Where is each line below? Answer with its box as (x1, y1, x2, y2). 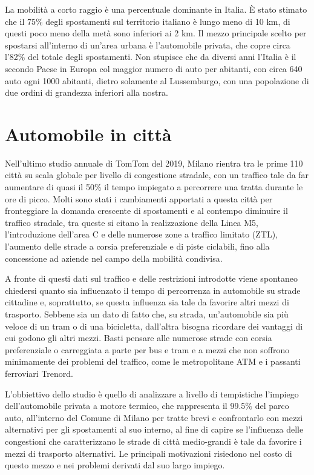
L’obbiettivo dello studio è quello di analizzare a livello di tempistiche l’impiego (5, 387, 299, 400)
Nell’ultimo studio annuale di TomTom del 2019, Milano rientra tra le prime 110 (5, 156, 303, 169)
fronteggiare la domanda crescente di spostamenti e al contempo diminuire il (5, 204, 288, 217)
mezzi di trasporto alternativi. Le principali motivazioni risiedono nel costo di (5, 447, 292, 459)
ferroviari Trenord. (5, 367, 74, 379)
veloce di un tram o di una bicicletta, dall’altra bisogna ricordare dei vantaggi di (5, 319, 303, 332)
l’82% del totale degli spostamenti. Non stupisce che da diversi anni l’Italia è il (5, 50, 296, 63)
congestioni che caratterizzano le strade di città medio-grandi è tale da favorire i (5, 434, 302, 447)
